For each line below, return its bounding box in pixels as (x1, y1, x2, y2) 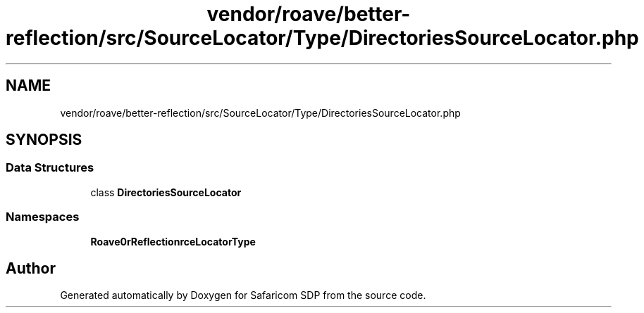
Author (6, 259, 56, 277)
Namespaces (6, 210, 80, 224)
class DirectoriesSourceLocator (90, 186, 242, 198)
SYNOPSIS (6, 131, 82, 149)
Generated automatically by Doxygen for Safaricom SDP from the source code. (60, 289, 426, 302)
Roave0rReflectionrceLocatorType (90, 235, 256, 248)
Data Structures (6, 160, 94, 175)
